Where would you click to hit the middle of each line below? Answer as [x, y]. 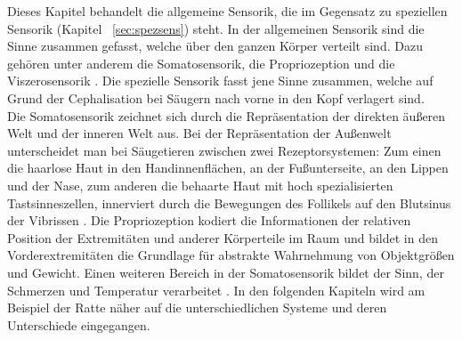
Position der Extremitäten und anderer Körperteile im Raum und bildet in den [223, 237]
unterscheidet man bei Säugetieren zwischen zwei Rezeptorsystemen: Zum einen [224, 150]
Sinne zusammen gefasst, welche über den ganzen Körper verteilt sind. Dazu [215, 46]
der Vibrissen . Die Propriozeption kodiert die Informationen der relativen [209, 220]
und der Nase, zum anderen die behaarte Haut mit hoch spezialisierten [200, 185]
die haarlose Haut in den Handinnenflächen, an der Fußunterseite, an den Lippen [228, 168]
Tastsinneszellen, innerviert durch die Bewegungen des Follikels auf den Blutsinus [229, 202]
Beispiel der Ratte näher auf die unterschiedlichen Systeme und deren [197, 308]
